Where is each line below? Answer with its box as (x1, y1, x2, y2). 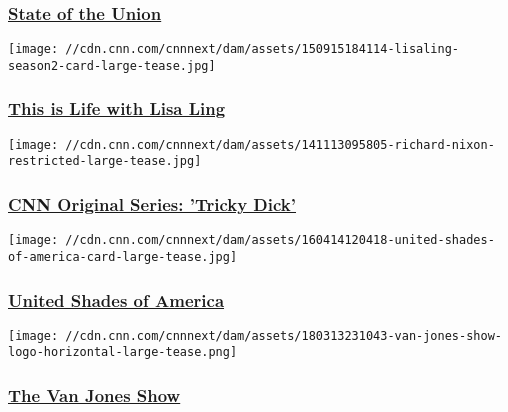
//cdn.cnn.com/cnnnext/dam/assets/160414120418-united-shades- (65, 233, 495, 248)
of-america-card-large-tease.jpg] (8, 249, 238, 264)
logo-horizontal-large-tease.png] (8, 345, 238, 360)
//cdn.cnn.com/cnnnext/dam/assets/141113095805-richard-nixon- (65, 137, 495, 152)
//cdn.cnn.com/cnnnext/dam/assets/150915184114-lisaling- (65, 42, 460, 57)
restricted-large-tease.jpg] (8, 154, 202, 169)
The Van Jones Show (8, 383, 181, 408)
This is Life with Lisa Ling (8, 96, 226, 121)
